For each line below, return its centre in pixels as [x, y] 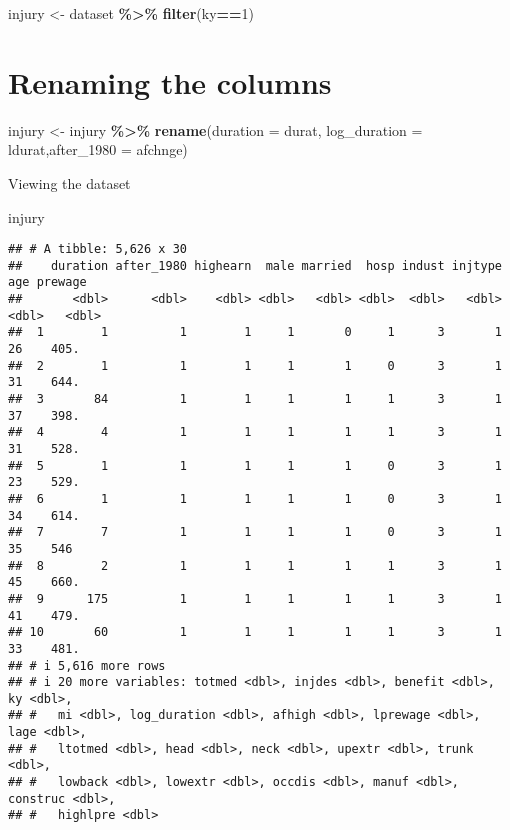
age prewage [47, 282]
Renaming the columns [170, 81]
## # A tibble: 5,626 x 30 [97, 249]
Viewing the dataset [69, 182]
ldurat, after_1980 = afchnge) [98, 149]
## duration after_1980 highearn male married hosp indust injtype [255, 265]
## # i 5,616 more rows [87, 665]
